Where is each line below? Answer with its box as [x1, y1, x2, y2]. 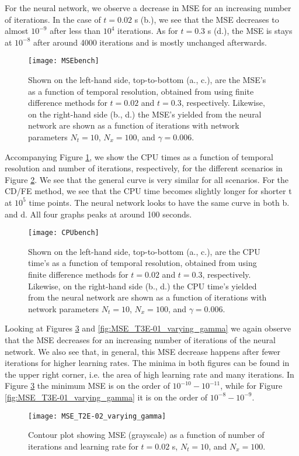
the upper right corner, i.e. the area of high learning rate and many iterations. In [5, 368, 294, 380]
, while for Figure [220, 379, 283, 392]
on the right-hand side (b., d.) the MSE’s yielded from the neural [28, 108, 262, 120]
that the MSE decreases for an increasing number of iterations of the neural [5, 333, 276, 346]
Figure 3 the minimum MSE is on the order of [5, 379, 170, 392]
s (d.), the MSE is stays [207, 25, 293, 37]
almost [5, 25, 29, 37]
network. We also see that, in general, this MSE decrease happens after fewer [5, 345, 281, 357]
